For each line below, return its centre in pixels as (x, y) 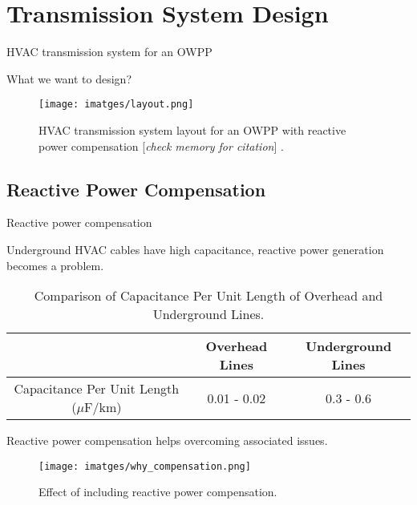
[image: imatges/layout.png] (116, 105)
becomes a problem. (55, 265)
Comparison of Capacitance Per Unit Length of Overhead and (208, 296)
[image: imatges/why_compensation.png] (145, 466)
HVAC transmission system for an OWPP (109, 52)
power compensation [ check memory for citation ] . (161, 145)
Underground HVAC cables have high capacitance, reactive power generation (195, 249)
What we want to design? (69, 78)
